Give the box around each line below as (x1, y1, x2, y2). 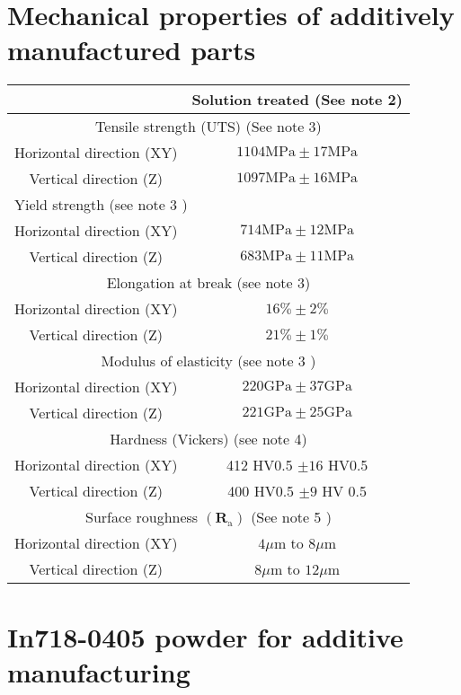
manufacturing (7, 653, 191, 690)
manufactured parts (7, 31, 256, 68)
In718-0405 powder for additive (7, 618, 403, 655)
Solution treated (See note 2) (191, 89, 403, 110)
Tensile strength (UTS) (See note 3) (95, 116, 322, 137)
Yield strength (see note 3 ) (14, 194, 188, 216)
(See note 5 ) (251, 506, 332, 528)
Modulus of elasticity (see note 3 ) (101, 350, 316, 372)
